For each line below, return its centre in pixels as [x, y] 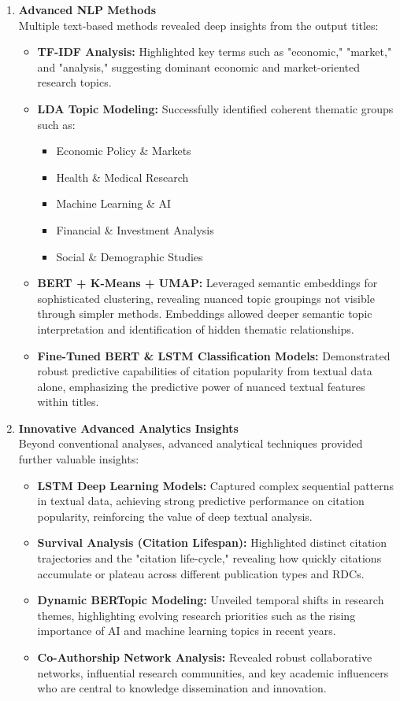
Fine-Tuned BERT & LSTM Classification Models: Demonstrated [214, 355]
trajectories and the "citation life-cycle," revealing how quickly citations [209, 558]
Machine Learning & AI [114, 203]
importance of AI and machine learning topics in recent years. [187, 631]
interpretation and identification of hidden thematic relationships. [196, 328]
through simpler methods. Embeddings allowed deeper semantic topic [205, 314]
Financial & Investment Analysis [135, 229]
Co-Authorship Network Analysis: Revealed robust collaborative [205, 657]
